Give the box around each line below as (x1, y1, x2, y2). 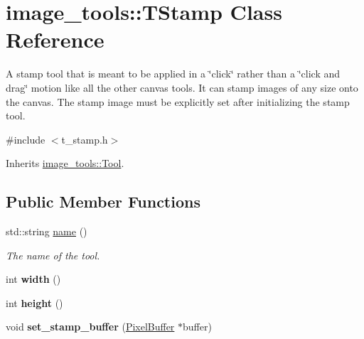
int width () (6, 271, 61, 286)
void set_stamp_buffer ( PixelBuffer (6, 319, 175, 334)
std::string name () (6, 224, 87, 239)
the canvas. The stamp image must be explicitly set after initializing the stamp (6, 94, 350, 109)
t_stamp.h (61, 131, 108, 146)
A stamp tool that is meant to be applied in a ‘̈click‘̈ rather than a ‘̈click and (6, 66, 341, 81)
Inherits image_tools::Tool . (6, 156, 124, 171)
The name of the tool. (6, 247, 100, 262)
